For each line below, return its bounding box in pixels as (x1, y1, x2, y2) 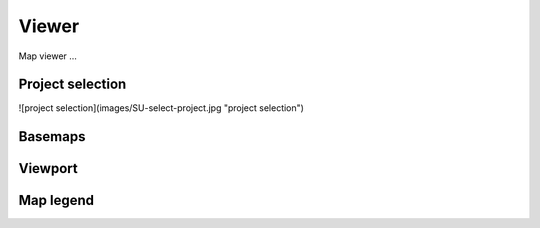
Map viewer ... (18, 50, 77, 62)
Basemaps (18, 128, 86, 145)
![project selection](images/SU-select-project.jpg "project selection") (18, 102, 305, 114)
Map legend (18, 192, 95, 209)
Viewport (18, 160, 79, 177)
